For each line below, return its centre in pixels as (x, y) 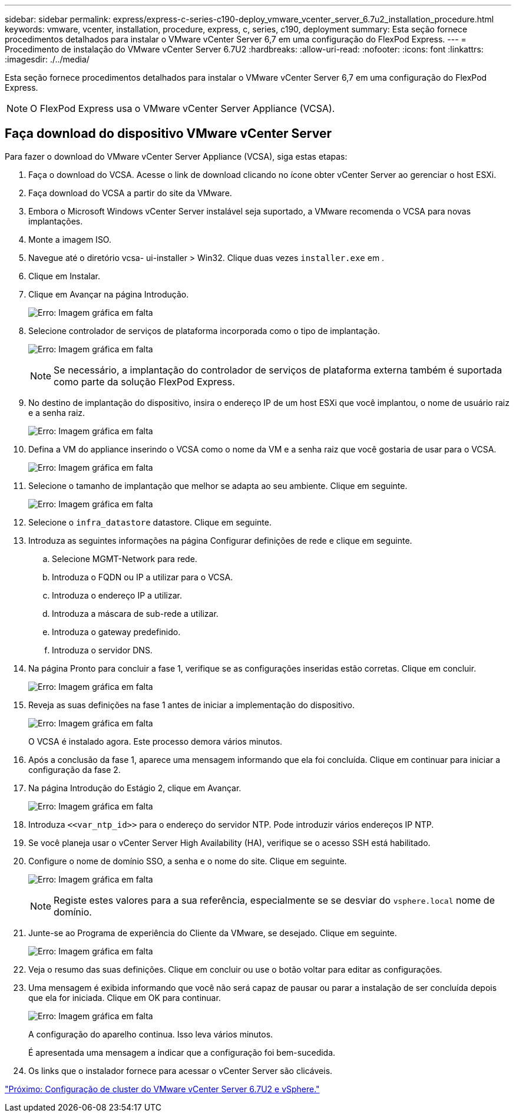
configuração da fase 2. (75, 769)
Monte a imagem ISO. (70, 239)
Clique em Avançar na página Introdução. (109, 294)
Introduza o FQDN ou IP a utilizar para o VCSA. (143, 577)
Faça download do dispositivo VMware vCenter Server (168, 134)
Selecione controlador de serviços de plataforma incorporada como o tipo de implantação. (204, 331)
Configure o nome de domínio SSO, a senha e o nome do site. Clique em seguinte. (188, 861)
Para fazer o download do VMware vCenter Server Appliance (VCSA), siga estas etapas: (176, 156)
